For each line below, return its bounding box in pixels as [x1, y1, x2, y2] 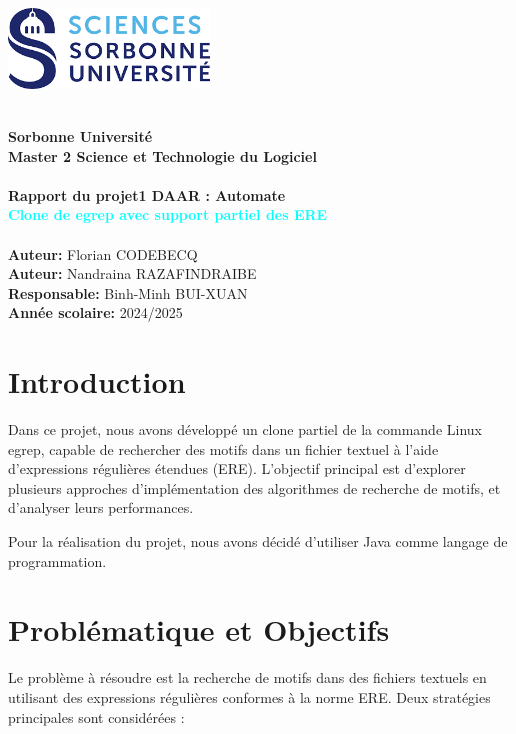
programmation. [8, 550, 107, 571]
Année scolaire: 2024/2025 [8, 302, 183, 323]
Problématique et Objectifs [8, 609, 390, 650]
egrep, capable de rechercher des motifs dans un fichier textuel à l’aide [8, 438, 439, 459]
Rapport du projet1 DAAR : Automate [8, 184, 286, 205]
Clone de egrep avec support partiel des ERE [8, 204, 328, 225]
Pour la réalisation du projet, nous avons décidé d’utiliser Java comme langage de [8, 531, 508, 552]
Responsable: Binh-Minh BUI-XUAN [8, 282, 248, 303]
